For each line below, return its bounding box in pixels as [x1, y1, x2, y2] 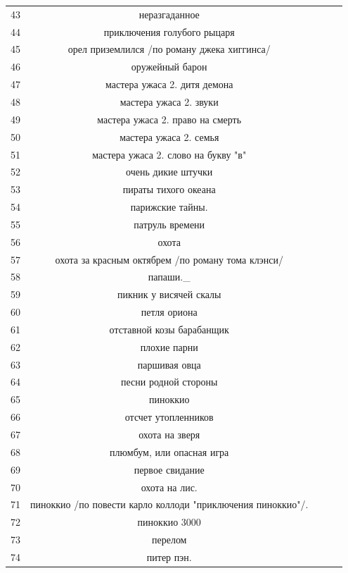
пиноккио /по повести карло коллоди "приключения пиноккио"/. [30, 497, 309, 512]
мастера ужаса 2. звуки [120, 94, 219, 109]
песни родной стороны [121, 374, 218, 389]
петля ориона [141, 304, 198, 319]
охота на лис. [141, 479, 198, 494]
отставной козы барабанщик [109, 321, 229, 336]
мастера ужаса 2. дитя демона [105, 77, 233, 92]
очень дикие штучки [126, 164, 213, 179]
